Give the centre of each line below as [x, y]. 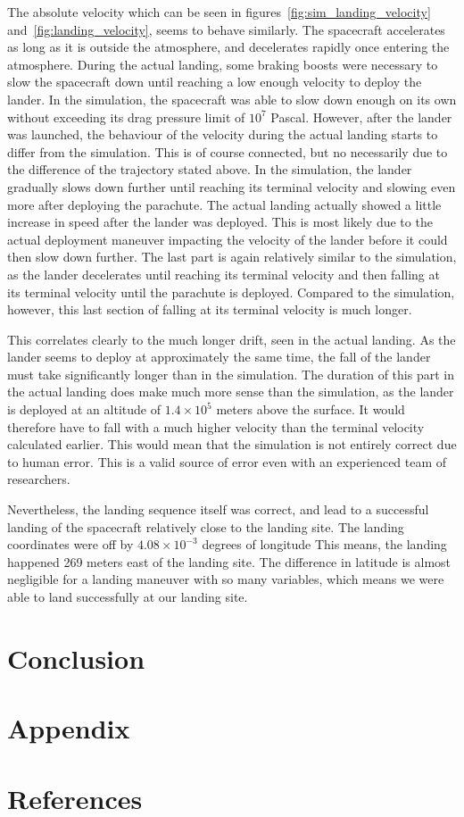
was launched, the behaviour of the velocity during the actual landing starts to [223, 134]
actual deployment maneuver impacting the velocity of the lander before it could [228, 239]
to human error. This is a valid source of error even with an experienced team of [227, 461]
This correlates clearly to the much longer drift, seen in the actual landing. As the [232, 339]
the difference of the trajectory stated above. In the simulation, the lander [210, 169]
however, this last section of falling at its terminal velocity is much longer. [210, 309]
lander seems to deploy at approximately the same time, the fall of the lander [219, 357]
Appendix [69, 728]
